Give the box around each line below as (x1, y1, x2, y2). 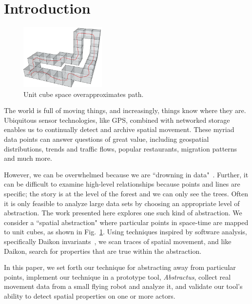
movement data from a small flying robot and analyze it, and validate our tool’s (4, 281, 243, 291)
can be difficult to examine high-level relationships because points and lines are (4, 179, 240, 189)
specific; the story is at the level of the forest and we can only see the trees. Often (4, 189, 249, 199)
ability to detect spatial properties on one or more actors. (4, 290, 175, 301)
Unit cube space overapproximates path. (23, 89, 144, 99)
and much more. (4, 153, 52, 163)
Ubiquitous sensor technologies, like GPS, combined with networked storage (4, 114, 230, 125)
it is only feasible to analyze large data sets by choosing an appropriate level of (4, 198, 240, 208)
